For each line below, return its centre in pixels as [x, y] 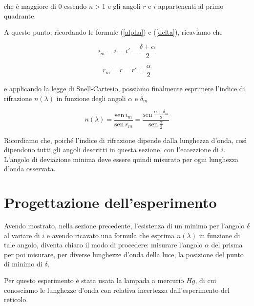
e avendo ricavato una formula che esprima [111, 235]
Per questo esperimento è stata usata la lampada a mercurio [94, 280]
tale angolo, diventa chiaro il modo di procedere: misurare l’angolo [103, 245]
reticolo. [16, 299]
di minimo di [23, 264]
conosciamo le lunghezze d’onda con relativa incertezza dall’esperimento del [117, 290]
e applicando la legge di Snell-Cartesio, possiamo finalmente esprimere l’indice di [125, 88]
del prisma [227, 245]
